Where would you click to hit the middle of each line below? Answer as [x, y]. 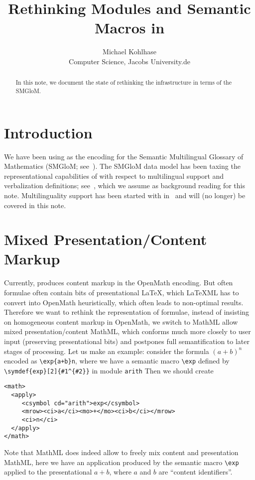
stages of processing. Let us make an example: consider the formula [107, 351]
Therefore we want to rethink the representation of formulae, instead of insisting [127, 312]
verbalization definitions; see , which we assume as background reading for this [125, 185]
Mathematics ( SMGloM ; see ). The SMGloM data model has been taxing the [122, 166]
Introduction [48, 132]
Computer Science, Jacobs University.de [129, 61]
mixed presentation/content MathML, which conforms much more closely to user [127, 331]
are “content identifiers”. [195, 472]
